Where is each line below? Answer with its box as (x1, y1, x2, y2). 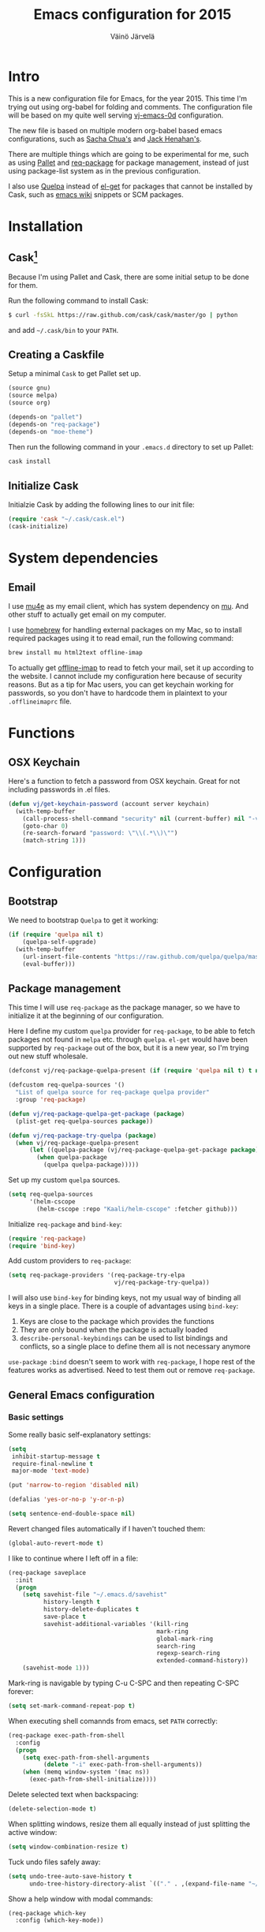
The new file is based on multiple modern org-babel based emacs (8, 125, 222, 135)
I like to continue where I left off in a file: (8, 1553, 139, 1563)
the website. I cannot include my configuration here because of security (8, 671, 243, 681)
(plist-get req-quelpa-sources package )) (15, 1117, 154, 1125)
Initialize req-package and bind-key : (8, 1219, 122, 1229)
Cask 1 (8, 248, 38, 265)
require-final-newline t (11, 1460, 93, 1468)
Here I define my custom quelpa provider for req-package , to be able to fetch (8, 1027, 256, 1036)
